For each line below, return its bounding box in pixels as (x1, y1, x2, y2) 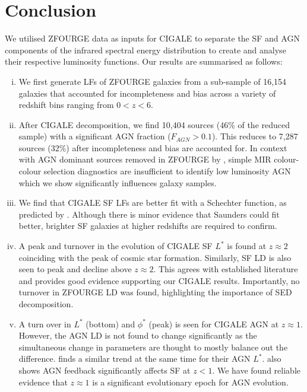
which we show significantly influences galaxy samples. (18, 176, 217, 189)
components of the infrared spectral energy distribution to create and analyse (5, 43, 286, 56)
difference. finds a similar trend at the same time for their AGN (18, 352, 251, 365)
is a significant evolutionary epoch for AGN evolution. (92, 375, 289, 388)
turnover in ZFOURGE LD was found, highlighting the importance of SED (18, 286, 292, 298)
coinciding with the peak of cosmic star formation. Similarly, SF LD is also (18, 251, 292, 263)
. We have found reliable (212, 364, 300, 376)
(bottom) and (86, 317, 135, 330)
